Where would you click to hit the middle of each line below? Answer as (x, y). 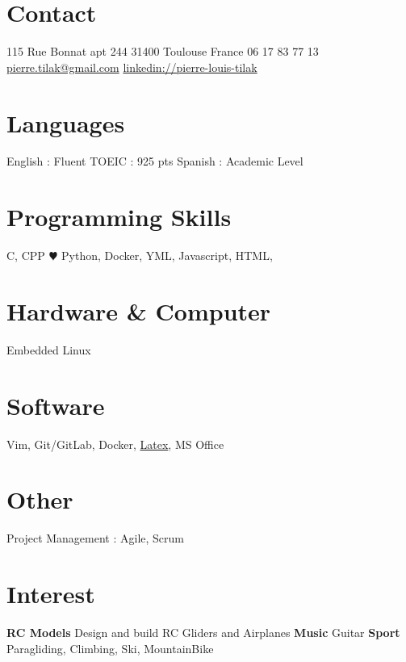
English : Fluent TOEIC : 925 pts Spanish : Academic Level (155, 161)
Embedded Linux (49, 349)
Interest (51, 594)
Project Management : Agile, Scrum (95, 538)
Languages (66, 122)
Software (56, 405)
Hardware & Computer (139, 310)
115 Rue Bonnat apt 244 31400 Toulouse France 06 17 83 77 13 (163, 51)
